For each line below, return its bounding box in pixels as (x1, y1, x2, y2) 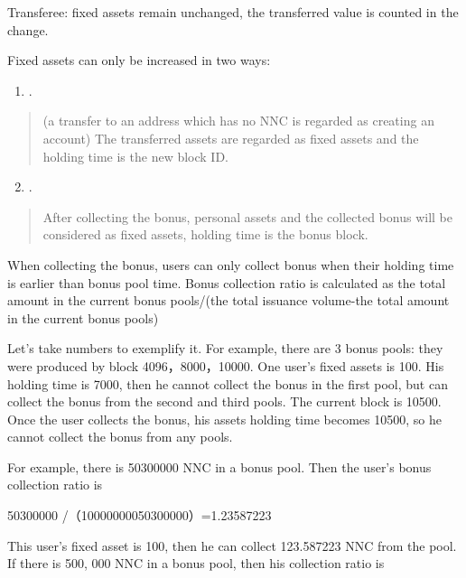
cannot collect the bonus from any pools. (7, 427, 233, 446)
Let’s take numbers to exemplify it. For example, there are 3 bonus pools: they (7, 339, 443, 358)
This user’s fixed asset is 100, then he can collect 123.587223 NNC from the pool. (7, 536, 457, 555)
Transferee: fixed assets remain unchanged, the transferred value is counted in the (7, 3, 459, 21)
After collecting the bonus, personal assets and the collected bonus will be (42, 207, 452, 226)
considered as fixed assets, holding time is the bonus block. (42, 225, 368, 244)
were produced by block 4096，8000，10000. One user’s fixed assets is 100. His (7, 356, 444, 375)
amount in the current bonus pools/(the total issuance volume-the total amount (7, 291, 450, 310)
